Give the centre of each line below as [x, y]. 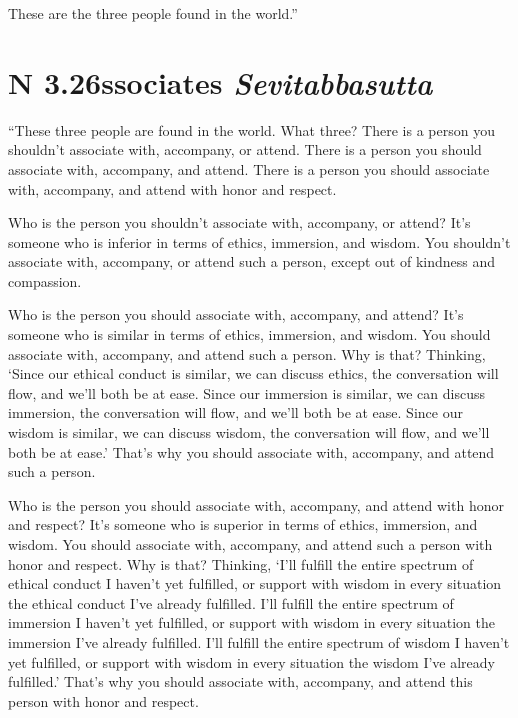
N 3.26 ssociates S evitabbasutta [220, 82]
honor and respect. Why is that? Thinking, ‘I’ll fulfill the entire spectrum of [241, 563]
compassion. [45, 280]
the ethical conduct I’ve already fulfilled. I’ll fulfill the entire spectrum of [231, 602]
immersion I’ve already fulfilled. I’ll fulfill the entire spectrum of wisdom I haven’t [259, 641]
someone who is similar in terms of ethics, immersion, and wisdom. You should [249, 334]
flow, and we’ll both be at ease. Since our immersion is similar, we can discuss [246, 392]
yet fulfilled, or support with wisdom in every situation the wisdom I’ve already [251, 661]
